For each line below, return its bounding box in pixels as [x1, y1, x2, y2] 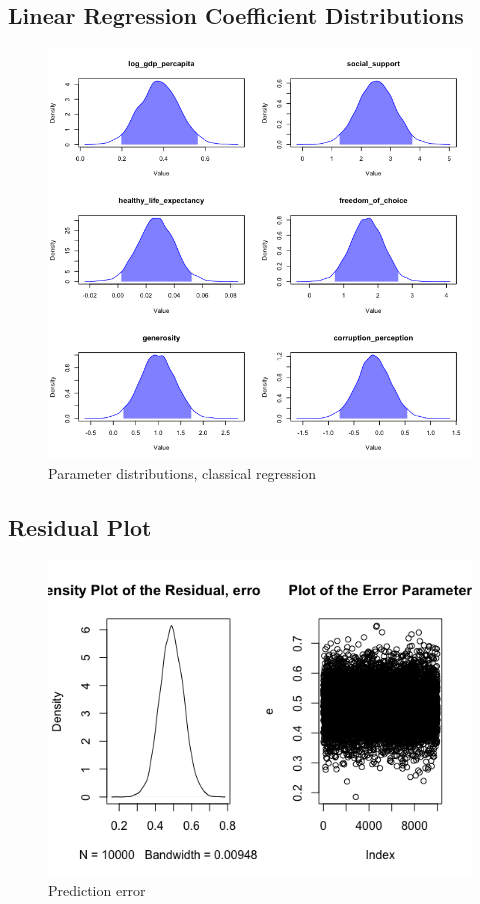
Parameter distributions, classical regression [48, 462, 317, 483]
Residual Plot [8, 511, 152, 542]
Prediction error [48, 880, 146, 901]
